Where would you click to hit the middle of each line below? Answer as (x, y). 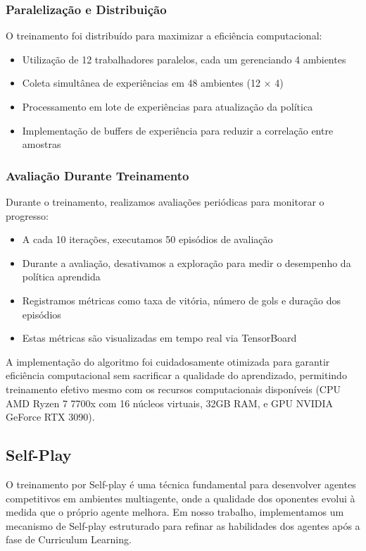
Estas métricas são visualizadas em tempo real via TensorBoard (159, 338)
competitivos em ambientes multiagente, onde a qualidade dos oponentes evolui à (181, 498)
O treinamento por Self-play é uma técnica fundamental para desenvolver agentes (181, 484)
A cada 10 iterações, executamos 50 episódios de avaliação (147, 239)
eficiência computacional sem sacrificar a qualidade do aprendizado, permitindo (176, 375)
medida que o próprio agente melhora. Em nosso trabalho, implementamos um (175, 512)
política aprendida (61, 277)
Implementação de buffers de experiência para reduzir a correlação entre (178, 130)
